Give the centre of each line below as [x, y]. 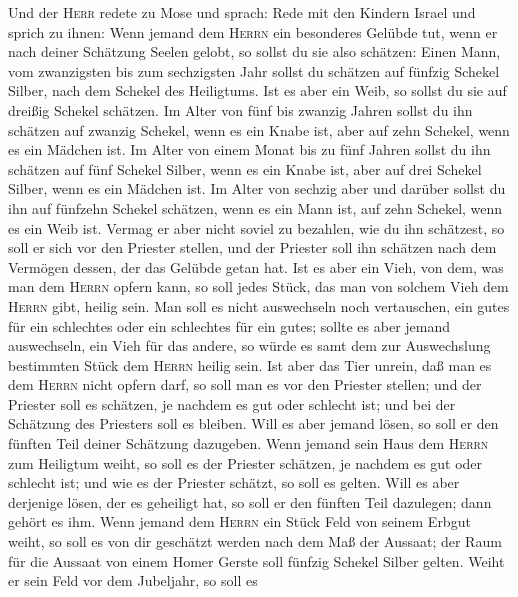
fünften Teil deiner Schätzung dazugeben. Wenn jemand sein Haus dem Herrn [248, 443]
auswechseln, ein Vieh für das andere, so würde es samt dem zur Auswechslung [249, 345]
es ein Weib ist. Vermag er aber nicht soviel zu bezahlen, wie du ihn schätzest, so [256, 227]
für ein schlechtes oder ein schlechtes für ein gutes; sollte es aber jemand [229, 325]
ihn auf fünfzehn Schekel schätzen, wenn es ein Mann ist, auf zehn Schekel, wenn [255, 207]
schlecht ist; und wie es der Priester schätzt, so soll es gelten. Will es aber [234, 482]
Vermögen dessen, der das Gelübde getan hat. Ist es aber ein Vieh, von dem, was [256, 266]
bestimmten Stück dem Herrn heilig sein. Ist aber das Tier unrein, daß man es [250, 364]
